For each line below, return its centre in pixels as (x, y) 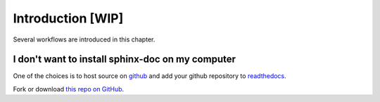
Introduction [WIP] (68, 18)
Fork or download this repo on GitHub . (69, 89)
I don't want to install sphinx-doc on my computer (124, 59)
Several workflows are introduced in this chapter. (84, 39)
